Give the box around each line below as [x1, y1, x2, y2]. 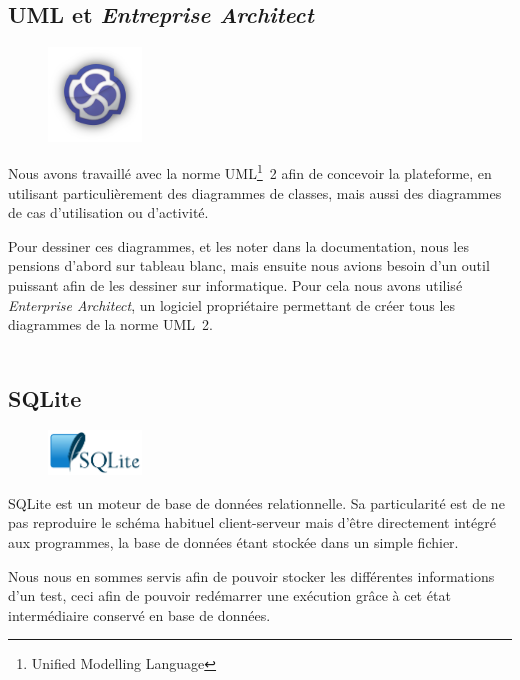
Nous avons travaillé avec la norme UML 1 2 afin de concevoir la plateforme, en [8, 160, 492, 183]
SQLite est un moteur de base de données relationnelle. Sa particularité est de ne [8, 492, 505, 513]
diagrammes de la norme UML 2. [8, 314, 213, 335]
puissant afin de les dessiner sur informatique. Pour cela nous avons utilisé [8, 274, 463, 295]
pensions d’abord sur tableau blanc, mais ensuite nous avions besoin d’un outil [8, 255, 490, 276]
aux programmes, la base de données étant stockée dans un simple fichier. [8, 532, 459, 553]
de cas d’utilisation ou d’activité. [8, 202, 209, 223]
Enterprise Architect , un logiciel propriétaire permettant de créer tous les [8, 294, 456, 315]
